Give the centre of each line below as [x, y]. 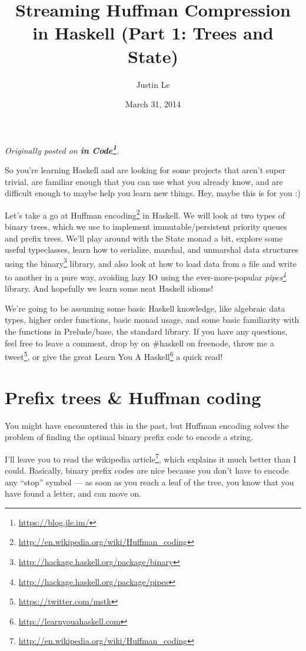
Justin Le [153, 84]
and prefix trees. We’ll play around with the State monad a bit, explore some [144, 238]
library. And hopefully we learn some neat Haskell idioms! [109, 288]
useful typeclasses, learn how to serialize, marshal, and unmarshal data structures [152, 250]
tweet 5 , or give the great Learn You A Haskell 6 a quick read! [114, 356]
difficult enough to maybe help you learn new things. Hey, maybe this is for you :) [153, 193]
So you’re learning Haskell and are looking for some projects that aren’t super [145, 169]
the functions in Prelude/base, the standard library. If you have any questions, [146, 331]
